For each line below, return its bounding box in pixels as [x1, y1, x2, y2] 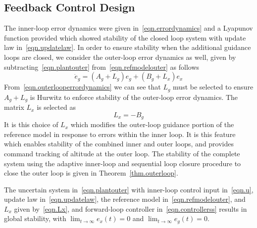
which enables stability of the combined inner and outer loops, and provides [4, 138, 234, 149]
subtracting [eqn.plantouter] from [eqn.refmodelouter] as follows [4, 61, 200, 72]
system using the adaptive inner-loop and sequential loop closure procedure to [4, 158, 241, 168]
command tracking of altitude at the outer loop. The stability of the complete [4, 148, 240, 158]
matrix [4, 102, 24, 112]
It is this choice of [4, 119, 58, 130]
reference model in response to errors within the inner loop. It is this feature [4, 129, 236, 139]
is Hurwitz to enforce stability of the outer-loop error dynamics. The [30, 91, 238, 102]
